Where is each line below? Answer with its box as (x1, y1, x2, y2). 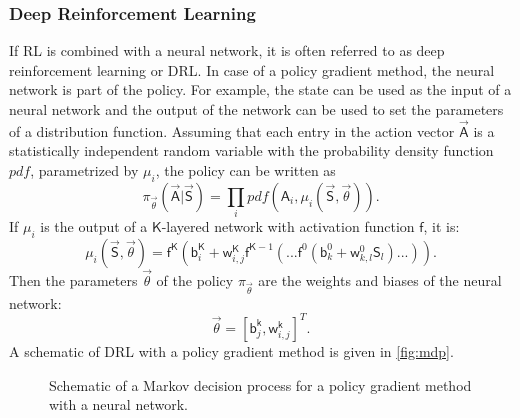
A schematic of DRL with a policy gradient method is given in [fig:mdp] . (9, 340, 454, 361)
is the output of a (40, 216, 148, 237)
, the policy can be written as (155, 160, 336, 180)
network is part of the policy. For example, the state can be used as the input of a (9, 79, 512, 100)
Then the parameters (9, 270, 138, 291)
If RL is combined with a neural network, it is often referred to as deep (9, 40, 445, 61)
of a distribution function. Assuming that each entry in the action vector (9, 120, 455, 141)
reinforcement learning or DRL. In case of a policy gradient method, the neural (9, 59, 495, 80)
